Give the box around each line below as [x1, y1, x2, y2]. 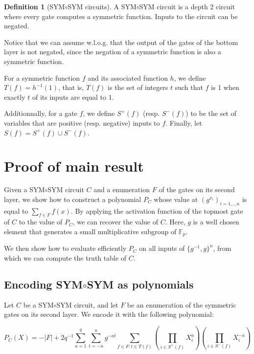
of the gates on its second [159, 184, 235, 195]
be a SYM [23, 299, 54, 310]
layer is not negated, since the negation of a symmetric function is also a [4, 46, 221, 57]
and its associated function [88, 72, 168, 83]
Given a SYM [4, 184, 45, 195]
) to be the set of [185, 108, 236, 118]
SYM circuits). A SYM [68, 1, 137, 11]
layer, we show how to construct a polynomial [4, 194, 141, 204]
